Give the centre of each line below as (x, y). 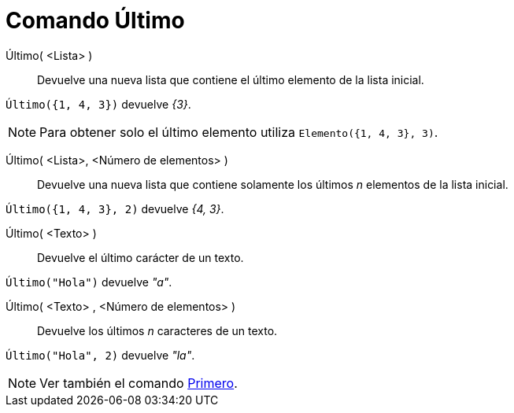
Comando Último (95, 20)
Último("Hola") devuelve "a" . (89, 282)
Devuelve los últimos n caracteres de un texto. (157, 330)
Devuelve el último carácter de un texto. (141, 257)
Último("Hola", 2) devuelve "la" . (100, 355)
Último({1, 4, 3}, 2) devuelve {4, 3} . (115, 208)
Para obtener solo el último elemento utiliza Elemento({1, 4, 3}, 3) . (239, 132)
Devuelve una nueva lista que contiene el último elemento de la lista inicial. (231, 79)
